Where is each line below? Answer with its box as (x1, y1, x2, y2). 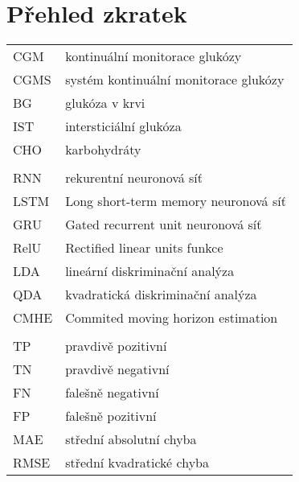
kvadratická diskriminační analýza (65, 285, 257, 304)
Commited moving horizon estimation (65, 308, 278, 328)
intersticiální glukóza (65, 117, 182, 136)
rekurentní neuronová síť (65, 168, 203, 187)
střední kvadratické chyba (65, 453, 209, 472)
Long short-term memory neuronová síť (65, 192, 286, 211)
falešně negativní (65, 383, 159, 402)
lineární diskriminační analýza (65, 262, 235, 281)
